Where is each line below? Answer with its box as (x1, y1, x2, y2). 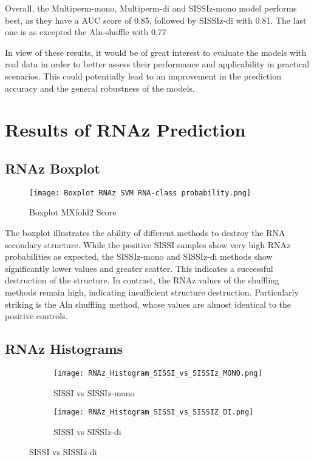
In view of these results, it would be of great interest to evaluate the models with (5, 46, 307, 58)
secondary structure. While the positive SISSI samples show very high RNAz (5, 238, 291, 251)
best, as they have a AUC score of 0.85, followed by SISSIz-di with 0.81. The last (5, 13, 307, 26)
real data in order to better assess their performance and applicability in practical (5, 58, 310, 70)
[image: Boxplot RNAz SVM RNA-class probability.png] (29, 188, 251, 197)
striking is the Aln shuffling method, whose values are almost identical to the (5, 297, 292, 310)
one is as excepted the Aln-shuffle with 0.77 (5, 25, 166, 38)
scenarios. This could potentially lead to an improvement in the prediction (5, 69, 281, 82)
